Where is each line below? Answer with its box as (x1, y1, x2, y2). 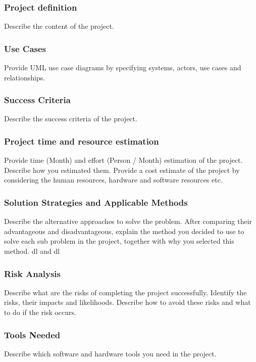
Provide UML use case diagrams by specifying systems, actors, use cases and (4, 62, 241, 73)
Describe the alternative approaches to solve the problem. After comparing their (4, 216, 252, 227)
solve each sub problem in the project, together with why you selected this (4, 236, 234, 246)
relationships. (4, 72, 45, 82)
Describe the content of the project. (4, 21, 114, 31)
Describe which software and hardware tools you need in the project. (4, 348, 217, 358)
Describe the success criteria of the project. (4, 113, 137, 124)
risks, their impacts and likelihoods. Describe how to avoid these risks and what (4, 297, 251, 307)
